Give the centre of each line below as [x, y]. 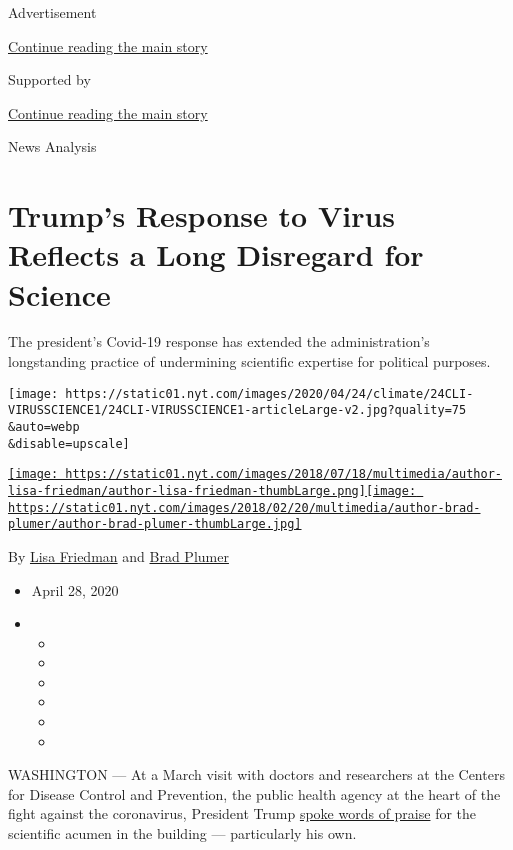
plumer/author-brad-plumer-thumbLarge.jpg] [155, 524]
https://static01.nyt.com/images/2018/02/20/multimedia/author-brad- [244, 507]
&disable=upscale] [69, 443]
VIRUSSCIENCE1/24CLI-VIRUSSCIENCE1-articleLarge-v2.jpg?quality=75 [237, 410]
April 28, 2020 [75, 589]
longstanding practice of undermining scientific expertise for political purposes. [249, 361]
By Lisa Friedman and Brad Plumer [118, 555]
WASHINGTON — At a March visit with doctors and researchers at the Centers [256, 774]
